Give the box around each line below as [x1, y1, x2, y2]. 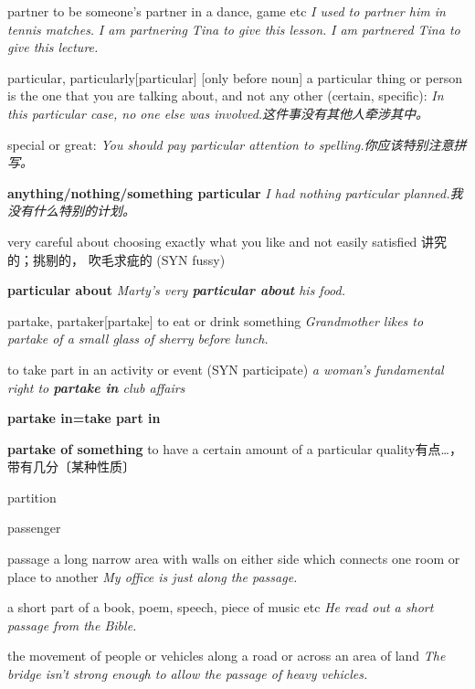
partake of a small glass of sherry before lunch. [7, 329, 269, 348]
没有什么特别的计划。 [7, 201, 135, 220]
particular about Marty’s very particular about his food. [7, 281, 346, 300]
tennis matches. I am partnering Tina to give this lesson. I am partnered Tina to [7, 19, 460, 38]
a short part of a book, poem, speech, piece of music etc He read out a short [7, 598, 434, 617]
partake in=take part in [7, 408, 161, 428]
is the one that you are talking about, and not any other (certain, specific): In [7, 86, 444, 105]
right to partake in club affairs [7, 377, 185, 397]
